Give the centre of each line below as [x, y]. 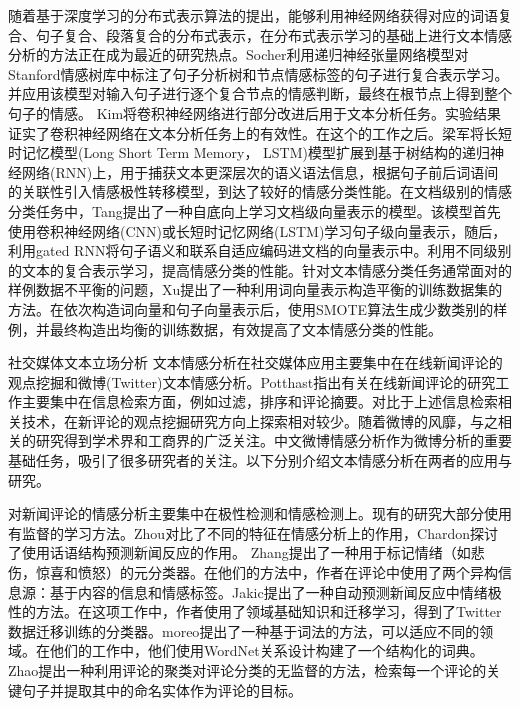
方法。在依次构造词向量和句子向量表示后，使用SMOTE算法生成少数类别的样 [258, 308]
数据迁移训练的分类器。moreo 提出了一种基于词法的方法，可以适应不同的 [244, 630]
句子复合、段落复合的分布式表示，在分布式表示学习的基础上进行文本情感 [273, 34]
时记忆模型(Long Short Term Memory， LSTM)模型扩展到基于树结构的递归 [249, 152]
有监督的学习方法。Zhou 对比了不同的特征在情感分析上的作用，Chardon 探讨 [253, 532]
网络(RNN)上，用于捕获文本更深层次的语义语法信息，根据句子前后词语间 [260, 171]
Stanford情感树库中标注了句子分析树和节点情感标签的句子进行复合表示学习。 [258, 73]
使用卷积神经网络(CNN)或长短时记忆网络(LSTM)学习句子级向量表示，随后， [257, 230]
